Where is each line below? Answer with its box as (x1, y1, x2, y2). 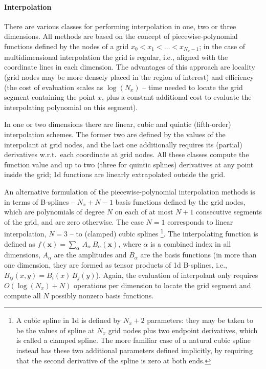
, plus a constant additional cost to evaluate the (101, 92, 252, 102)
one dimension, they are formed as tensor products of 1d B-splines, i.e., (4, 259, 227, 270)
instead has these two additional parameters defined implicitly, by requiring (16, 345, 253, 355)
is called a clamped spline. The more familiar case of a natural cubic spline (16, 335, 251, 345)
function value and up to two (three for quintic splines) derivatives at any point (4, 159, 254, 169)
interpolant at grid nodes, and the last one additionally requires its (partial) (4, 139, 242, 149)
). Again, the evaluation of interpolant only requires (96, 269, 258, 280)
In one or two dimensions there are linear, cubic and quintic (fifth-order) (4, 119, 231, 129)
